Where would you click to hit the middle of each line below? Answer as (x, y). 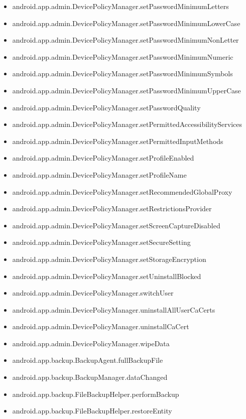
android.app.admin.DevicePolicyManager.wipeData (91, 343)
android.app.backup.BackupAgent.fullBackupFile (88, 360)
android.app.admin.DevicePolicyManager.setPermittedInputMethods (118, 141)
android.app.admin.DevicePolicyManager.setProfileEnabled (103, 158)
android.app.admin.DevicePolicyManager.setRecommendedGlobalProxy (122, 191)
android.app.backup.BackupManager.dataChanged (90, 377)
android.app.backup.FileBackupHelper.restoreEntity (92, 411)
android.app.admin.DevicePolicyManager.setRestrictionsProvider (112, 208)
